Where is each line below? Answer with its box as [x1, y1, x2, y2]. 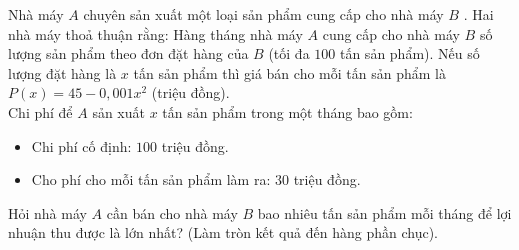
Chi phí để [8, 101, 73, 122]
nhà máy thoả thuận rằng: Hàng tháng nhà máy [8, 23, 303, 44]
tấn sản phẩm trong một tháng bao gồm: [162, 101, 413, 122]
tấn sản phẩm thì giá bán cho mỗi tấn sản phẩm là [133, 62, 446, 83]
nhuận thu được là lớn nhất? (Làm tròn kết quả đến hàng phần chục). [8, 222, 439, 243]
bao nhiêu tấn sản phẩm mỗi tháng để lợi [257, 202, 512, 223]
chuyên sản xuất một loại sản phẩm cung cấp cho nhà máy [83, 4, 444, 24]
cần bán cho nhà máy [106, 202, 238, 223]
